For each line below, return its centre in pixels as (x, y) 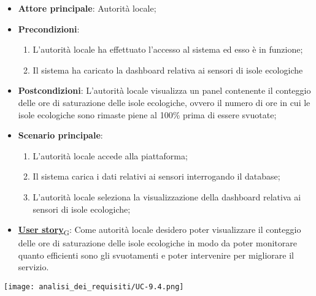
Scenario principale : (60, 135)
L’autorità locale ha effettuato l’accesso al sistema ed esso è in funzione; (168, 49)
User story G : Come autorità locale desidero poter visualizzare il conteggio (160, 230)
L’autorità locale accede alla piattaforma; (110, 155)
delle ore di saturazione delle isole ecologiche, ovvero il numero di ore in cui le (164, 102)
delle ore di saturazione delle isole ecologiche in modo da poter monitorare (157, 243)
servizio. (33, 267)
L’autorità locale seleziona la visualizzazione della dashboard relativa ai (167, 196)
